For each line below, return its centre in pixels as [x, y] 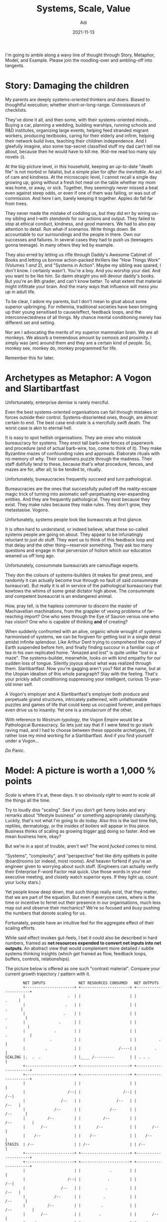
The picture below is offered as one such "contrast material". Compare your [83, 968]
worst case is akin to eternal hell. [39, 428]
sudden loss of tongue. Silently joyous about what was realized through [78, 663]
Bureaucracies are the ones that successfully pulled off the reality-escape [81, 489]
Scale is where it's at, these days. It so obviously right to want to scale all [80, 795]
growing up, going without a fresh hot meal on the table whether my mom [81, 182]
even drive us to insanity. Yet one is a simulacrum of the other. [69, 710]
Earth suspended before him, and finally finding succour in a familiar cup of [83, 647]
